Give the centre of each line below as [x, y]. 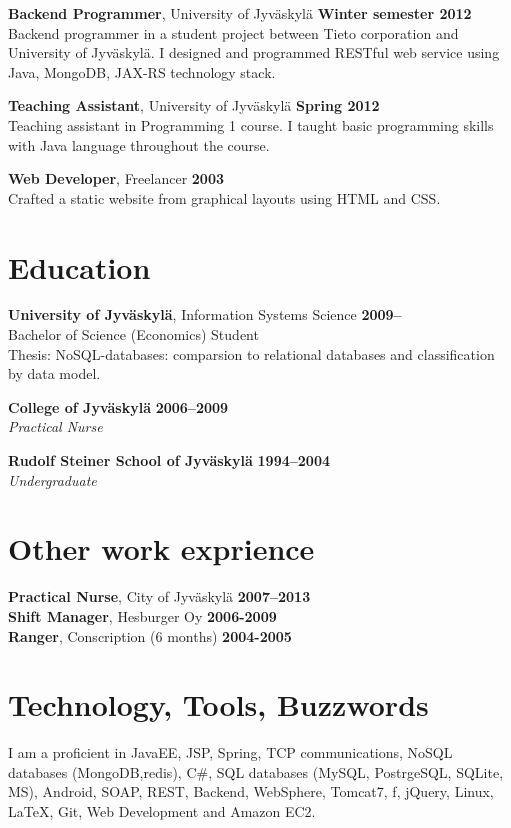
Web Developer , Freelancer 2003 [116, 178]
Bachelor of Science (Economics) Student [133, 334]
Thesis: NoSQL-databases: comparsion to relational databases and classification [251, 353]
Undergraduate [52, 479]
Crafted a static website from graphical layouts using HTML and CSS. [224, 197]
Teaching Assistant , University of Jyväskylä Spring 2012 [194, 105]
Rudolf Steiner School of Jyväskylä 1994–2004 [169, 460]
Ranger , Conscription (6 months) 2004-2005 [150, 635]
